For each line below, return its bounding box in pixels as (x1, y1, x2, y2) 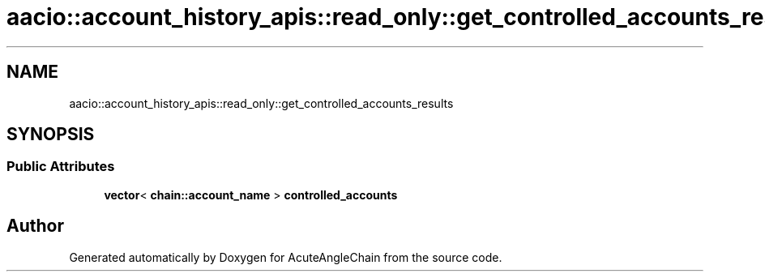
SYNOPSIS (6, 124, 95, 145)
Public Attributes (6, 158, 115, 175)
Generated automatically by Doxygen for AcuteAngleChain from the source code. (69, 250, 502, 264)
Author (6, 216, 64, 237)
